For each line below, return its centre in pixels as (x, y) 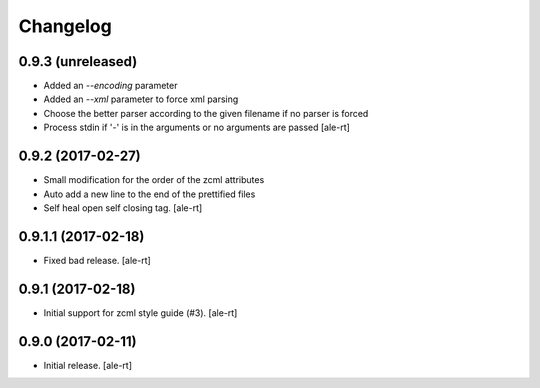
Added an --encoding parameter (110, 86)
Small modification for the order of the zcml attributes (154, 180)
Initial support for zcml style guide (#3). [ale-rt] (140, 312)
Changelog (65, 26)
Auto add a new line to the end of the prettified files (149, 194)
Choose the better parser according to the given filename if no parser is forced (206, 113)
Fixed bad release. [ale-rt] (97, 260)
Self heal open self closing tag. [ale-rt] (123, 207)
